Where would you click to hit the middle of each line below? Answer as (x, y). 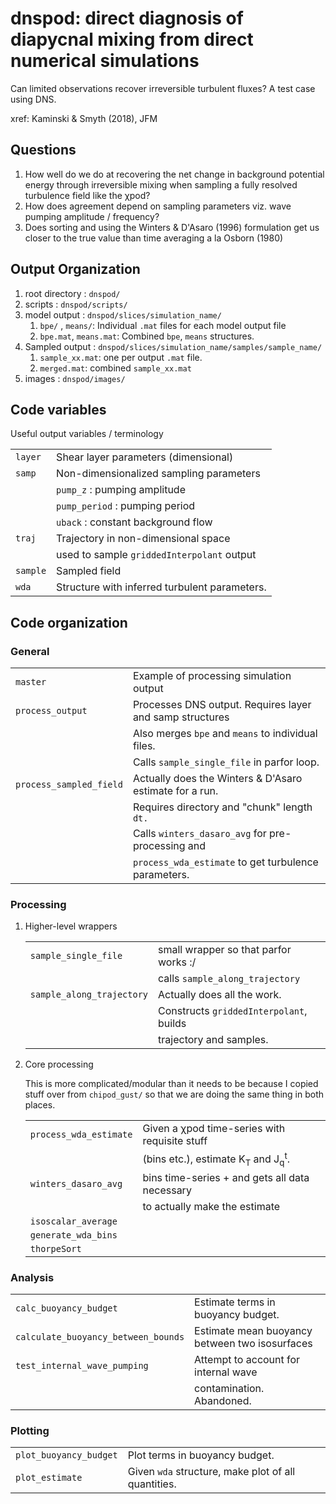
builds (172, 1024)
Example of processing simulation (212, 676)
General (30, 651)
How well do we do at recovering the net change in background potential (174, 174)
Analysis (32, 1277)
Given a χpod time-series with (214, 1129)
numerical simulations (105, 61)
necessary (167, 1190)
